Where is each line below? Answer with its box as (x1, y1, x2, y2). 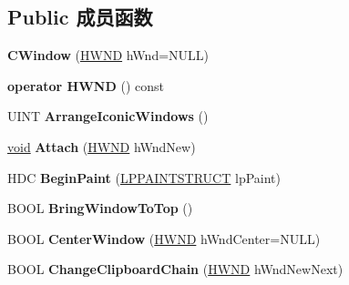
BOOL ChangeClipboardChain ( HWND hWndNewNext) (7, 260, 344, 279)
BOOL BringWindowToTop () (7, 198, 193, 218)
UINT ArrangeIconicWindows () (7, 107, 209, 126)
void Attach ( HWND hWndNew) (7, 137, 196, 156)
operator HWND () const (7, 76, 164, 95)
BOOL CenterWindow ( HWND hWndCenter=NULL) (7, 229, 321, 248)
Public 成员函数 (7, 3, 153, 31)
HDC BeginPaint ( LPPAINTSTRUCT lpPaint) (7, 168, 281, 187)
